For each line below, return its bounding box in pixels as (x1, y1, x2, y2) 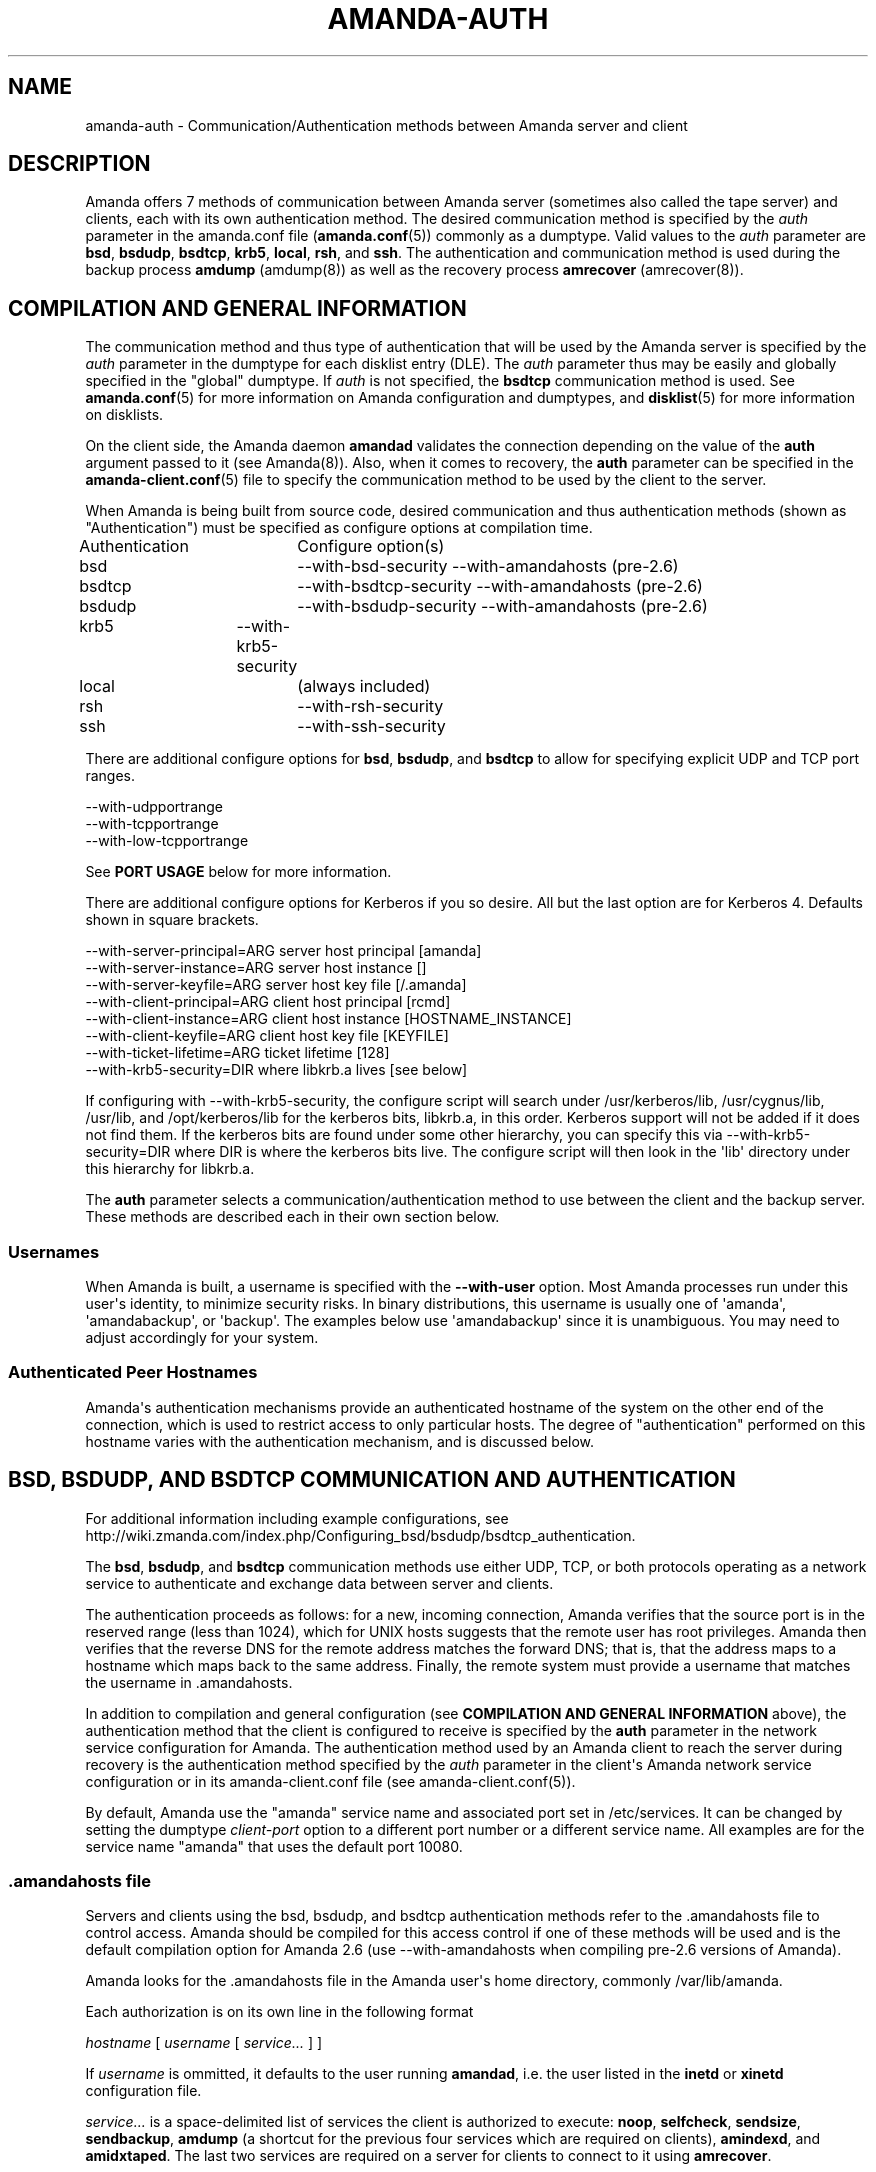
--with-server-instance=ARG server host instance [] (85, 959, 427, 977)
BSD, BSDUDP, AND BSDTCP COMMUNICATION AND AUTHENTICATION (8, 1467, 736, 1493)
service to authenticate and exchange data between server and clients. (85, 1574, 554, 1592)
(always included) (297, 676, 431, 697)
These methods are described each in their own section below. (85, 1208, 500, 1226)
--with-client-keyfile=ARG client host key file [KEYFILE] (85, 1027, 449, 1045)
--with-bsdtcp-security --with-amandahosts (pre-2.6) (297, 576, 703, 597)
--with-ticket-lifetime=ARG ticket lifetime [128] (85, 1044, 390, 1062)
